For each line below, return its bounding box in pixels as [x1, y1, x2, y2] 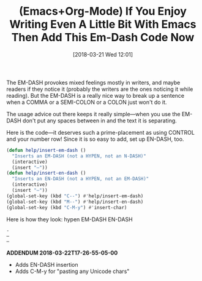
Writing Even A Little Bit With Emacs [9, 17, 196, 31]
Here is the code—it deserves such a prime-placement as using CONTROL [6, 129, 195, 136]
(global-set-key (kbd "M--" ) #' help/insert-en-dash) [6, 199, 144, 205]
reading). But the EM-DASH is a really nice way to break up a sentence [6, 92, 185, 99]
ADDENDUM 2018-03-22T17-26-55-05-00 [6, 249, 118, 256]
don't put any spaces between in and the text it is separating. [22, 117, 178, 124]
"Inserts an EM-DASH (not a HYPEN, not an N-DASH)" [12, 152, 147, 159]
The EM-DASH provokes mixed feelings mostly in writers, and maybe [6, 79, 181, 86]
